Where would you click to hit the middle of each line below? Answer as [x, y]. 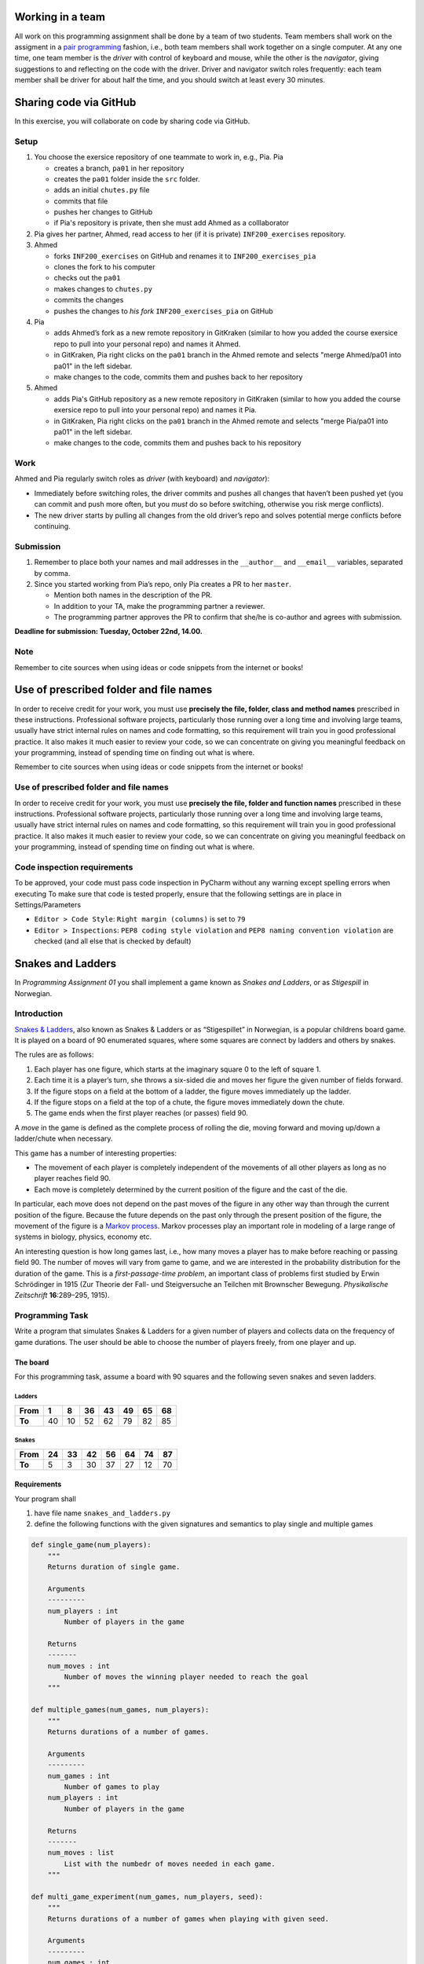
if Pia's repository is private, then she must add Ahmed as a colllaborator [172, 223]
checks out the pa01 [87, 278]
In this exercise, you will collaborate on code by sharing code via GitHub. [132, 121]
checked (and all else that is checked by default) [113, 941]
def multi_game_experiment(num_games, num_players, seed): [147, 1896]
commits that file [81, 201]
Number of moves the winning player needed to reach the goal [186, 1677]
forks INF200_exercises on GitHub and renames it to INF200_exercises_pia [185, 256]
